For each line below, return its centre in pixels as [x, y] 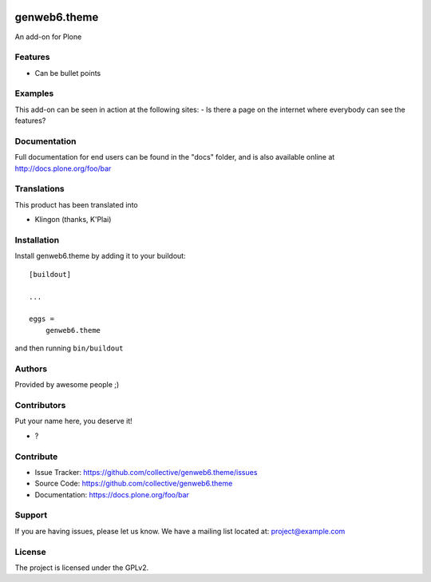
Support [31, 515]
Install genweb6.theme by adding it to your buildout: [101, 256]
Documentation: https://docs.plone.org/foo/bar [112, 494]
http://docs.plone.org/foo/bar [63, 168]
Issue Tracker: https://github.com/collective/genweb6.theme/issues [146, 472]
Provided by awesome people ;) [67, 385]
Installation [37, 240]
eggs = [42, 319]
